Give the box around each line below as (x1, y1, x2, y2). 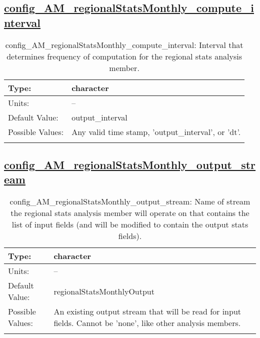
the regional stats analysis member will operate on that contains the (10, 207, 249, 219)
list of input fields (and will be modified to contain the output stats (11, 218, 248, 230)
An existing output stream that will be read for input (53, 305, 241, 317)
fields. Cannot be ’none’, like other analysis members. (53, 317, 241, 329)
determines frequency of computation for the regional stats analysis (6, 50, 242, 62)
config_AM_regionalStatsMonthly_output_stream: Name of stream (9, 195, 250, 207)
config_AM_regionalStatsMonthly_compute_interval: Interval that (5, 38, 243, 50)
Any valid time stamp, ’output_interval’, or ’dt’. (71, 125, 241, 137)
